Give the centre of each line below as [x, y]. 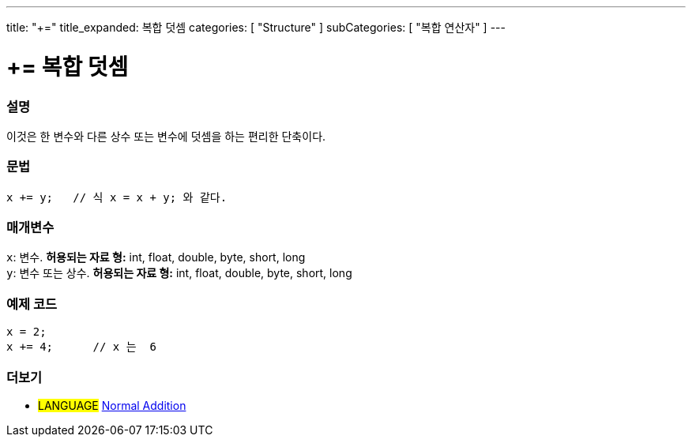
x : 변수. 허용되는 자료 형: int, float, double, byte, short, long [156, 257]
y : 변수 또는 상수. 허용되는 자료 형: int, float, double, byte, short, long [179, 273]
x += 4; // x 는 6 [81, 347]
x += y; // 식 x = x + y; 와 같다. [117, 197]
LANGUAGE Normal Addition [112, 405]
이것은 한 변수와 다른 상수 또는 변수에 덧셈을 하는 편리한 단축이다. [166, 136]
